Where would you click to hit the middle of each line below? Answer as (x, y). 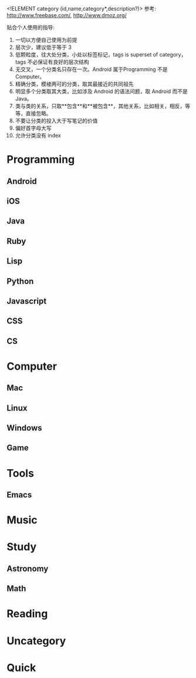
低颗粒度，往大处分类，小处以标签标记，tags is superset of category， (101, 54)
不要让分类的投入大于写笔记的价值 (56, 121)
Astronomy (28, 568)
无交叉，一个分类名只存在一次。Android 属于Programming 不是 (91, 69)
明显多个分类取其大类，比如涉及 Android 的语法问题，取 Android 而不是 (102, 91)
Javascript (27, 301)
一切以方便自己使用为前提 (46, 40)
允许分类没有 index (38, 135)
